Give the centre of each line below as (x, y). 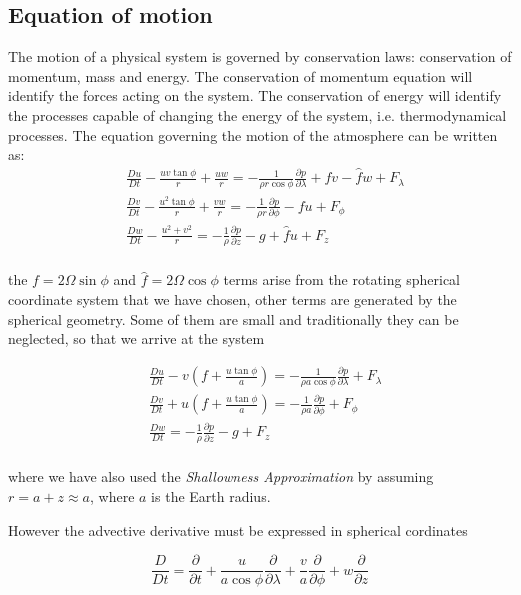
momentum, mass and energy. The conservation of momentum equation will (240, 75)
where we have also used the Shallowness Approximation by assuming (221, 476)
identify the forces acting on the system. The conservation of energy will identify (255, 95)
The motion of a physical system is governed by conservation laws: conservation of (260, 56)
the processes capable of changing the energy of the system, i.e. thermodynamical (257, 114)
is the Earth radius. (211, 495)
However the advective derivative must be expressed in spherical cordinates (238, 529)
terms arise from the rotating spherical (341, 279)
